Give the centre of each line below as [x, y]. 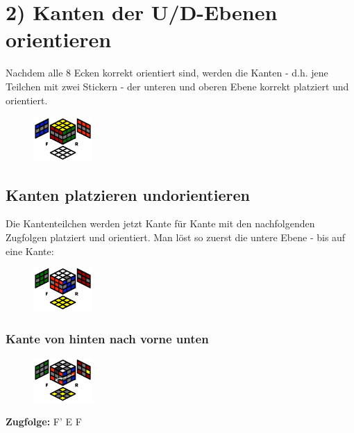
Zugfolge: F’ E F [44, 422]
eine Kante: [30, 251]
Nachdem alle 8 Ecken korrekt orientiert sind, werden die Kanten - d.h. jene [167, 73]
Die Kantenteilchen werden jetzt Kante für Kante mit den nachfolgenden [160, 223]
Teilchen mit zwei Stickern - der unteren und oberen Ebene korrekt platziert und [177, 86]
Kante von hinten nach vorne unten [107, 338]
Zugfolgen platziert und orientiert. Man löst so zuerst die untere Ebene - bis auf [176, 237]
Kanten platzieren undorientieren [128, 194]
